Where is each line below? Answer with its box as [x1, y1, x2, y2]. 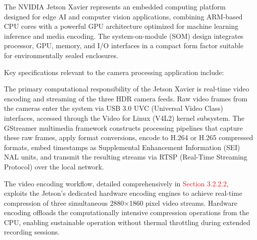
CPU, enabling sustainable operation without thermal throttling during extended [4, 217, 251, 227]
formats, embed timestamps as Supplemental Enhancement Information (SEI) [4, 142, 240, 152]
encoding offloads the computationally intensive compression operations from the [4, 207, 249, 218]
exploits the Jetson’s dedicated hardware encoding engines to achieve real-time [4, 188, 243, 198]
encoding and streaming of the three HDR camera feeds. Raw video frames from [4, 93, 248, 103]
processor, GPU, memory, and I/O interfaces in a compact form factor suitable [4, 40, 244, 51]
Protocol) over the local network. [4, 161, 104, 171]
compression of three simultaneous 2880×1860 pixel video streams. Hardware [4, 197, 238, 208]
